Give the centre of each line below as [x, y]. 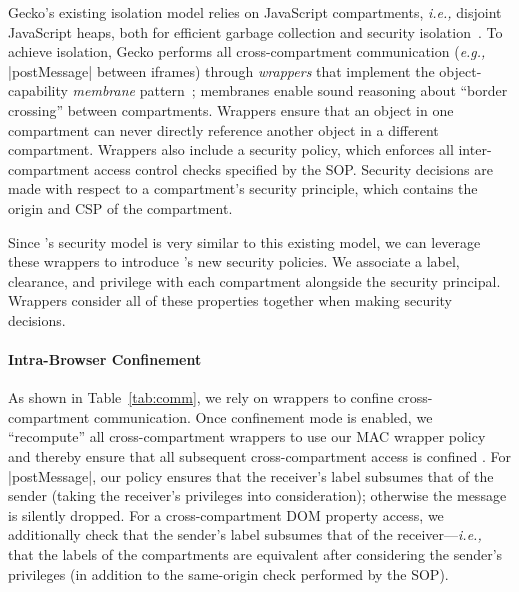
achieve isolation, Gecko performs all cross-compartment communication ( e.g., [247, 51]
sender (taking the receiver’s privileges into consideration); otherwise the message [257, 495]
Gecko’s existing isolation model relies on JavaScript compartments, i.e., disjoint [255, 12]
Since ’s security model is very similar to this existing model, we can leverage [244, 241]
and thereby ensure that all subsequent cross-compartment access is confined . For [260, 456]
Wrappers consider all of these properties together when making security [230, 300]
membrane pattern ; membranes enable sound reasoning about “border [290, 90]
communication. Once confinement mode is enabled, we [263, 416]
